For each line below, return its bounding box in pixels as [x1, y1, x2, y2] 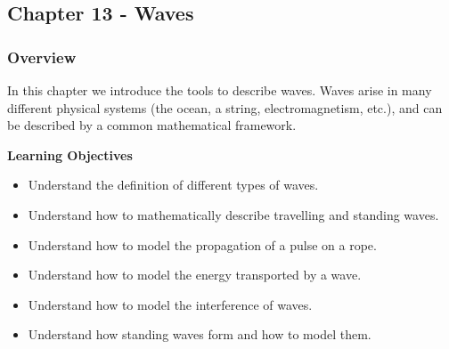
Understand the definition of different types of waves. [28, 175, 319, 194]
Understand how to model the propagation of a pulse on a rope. [28, 235, 377, 254]
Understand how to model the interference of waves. [28, 295, 313, 313]
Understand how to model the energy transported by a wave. [28, 265, 362, 284]
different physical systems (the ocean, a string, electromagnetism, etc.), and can [7, 98, 443, 117]
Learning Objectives [7, 145, 133, 164]
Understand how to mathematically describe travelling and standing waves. [28, 205, 439, 223]
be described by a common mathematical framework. [7, 116, 297, 134]
